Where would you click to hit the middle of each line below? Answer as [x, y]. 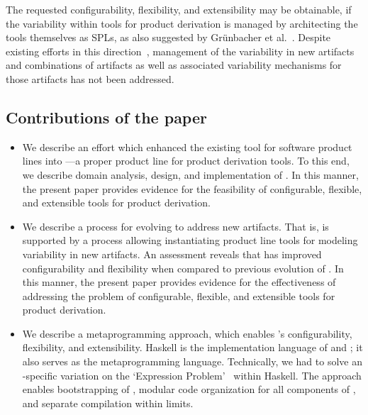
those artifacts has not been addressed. [90, 78]
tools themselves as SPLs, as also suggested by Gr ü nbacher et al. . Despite [168, 37]
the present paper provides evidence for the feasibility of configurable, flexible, [192, 188]
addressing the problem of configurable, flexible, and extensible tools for [179, 295]
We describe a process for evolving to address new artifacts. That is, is [175, 226]
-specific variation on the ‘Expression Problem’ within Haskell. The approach [192, 375]
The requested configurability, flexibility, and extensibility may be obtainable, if [179, 9]
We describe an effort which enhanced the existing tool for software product [187, 146]
